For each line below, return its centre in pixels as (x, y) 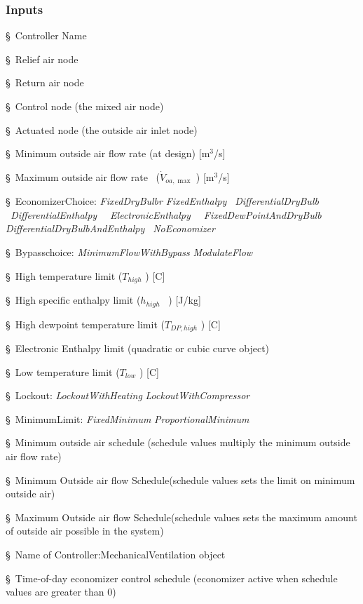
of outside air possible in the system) (85, 531)
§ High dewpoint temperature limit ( (85, 324)
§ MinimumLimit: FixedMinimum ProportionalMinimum (128, 418)
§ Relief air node (42, 59)
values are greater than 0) (61, 592)
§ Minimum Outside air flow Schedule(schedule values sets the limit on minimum (180, 479)
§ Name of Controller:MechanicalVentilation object (116, 554)
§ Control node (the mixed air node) (85, 106)
